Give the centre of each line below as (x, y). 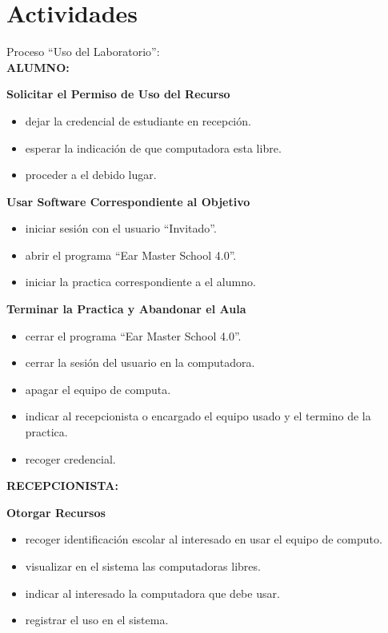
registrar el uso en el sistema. (97, 620)
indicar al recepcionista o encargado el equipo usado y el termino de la (198, 416)
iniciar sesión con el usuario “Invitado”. (121, 228)
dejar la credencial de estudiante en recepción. (138, 120)
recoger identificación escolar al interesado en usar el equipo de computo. (204, 539)
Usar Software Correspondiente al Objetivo (128, 201)
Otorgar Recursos (56, 512)
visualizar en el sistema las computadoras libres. (143, 566)
